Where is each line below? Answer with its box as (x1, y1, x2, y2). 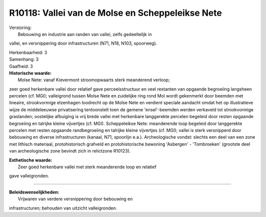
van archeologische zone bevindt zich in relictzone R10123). (9, 148, 131, 154)
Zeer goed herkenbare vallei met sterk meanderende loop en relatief (18, 164, 157, 170)
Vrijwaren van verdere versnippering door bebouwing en (18, 196, 133, 202)
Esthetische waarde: (9, 157, 53, 163)
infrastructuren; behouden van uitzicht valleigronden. (9, 205, 117, 211)
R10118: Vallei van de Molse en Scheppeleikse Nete (9, 7, 222, 18)
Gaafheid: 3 (9, 63, 33, 69)
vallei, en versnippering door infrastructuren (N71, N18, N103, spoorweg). (9, 40, 158, 46)
